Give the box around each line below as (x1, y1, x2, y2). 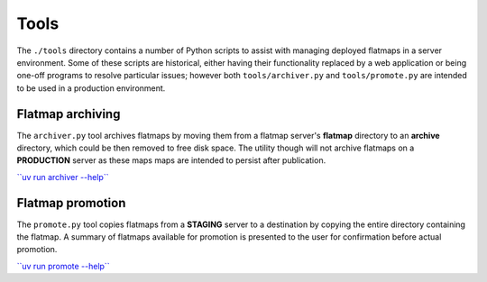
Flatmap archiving (16, 106, 121, 122)
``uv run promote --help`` (16, 260, 110, 271)
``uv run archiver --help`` (16, 171, 109, 182)
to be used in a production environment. (16, 82, 166, 94)
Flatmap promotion (16, 195, 126, 211)
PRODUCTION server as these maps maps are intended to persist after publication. (16, 155, 326, 166)
